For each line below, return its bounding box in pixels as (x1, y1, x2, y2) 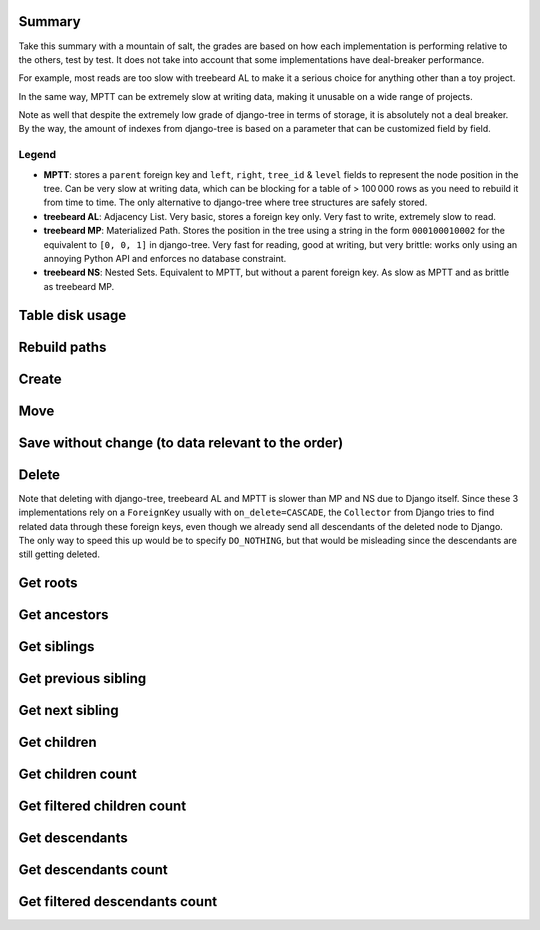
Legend (18, 148, 57, 162)
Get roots (18, 575, 79, 592)
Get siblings (18, 638, 95, 655)
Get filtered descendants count (18, 893, 218, 910)
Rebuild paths (18, 338, 107, 355)
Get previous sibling (18, 670, 147, 687)
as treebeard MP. (43, 280, 115, 292)
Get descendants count (18, 861, 169, 879)
